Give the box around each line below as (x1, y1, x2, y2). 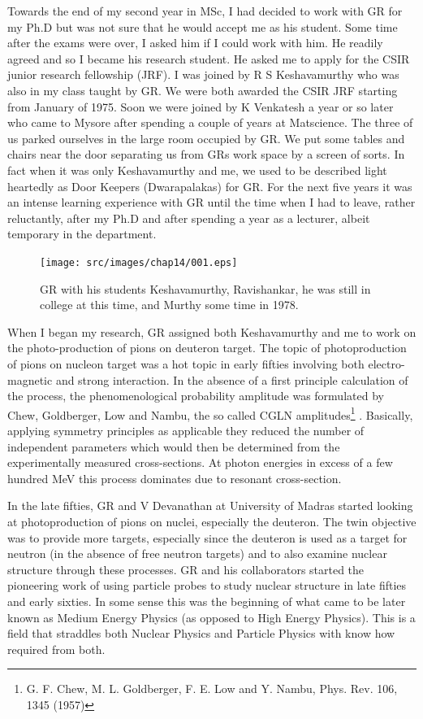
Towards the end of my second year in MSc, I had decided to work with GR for (7, 2, 403, 19)
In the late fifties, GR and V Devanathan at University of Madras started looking (7, 497, 413, 514)
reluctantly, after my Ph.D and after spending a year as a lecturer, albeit (7, 209, 370, 226)
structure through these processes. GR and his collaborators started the (7, 560, 365, 577)
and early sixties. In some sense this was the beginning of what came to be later (7, 592, 406, 609)
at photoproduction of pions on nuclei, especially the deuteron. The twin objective (7, 512, 417, 529)
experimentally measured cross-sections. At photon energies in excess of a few (7, 454, 393, 471)
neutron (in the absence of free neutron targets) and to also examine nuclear (7, 545, 387, 562)
